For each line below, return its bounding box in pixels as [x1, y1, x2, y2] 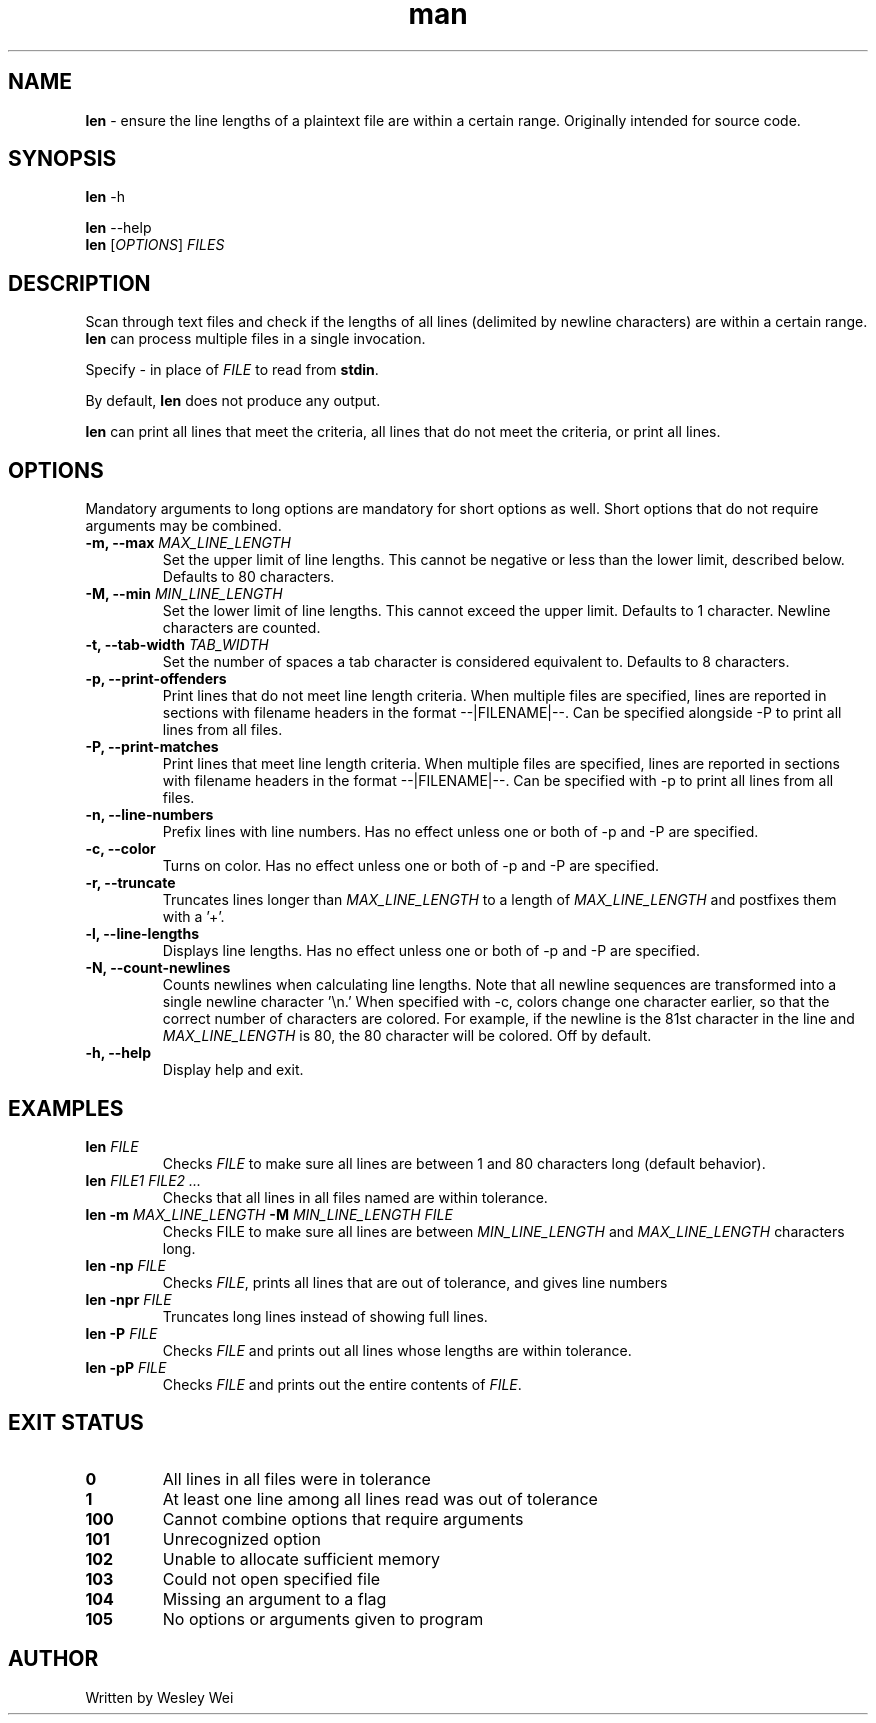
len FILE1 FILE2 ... [85, 1171, 202, 1189]
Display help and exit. [162, 1061, 304, 1079]
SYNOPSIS [8, 146, 117, 172]
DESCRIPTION [8, 270, 151, 296]
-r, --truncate [85, 874, 176, 892]
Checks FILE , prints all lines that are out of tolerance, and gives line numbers [162, 1273, 668, 1291]
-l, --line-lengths [85, 925, 199, 943]
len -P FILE [85, 1324, 158, 1342]
